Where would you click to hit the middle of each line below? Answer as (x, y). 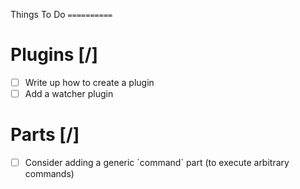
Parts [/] (45, 135)
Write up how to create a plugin (89, 82)
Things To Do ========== (61, 14)
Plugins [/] (54, 55)
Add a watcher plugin (69, 93)
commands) (49, 174)
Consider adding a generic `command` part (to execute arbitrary (157, 162)
